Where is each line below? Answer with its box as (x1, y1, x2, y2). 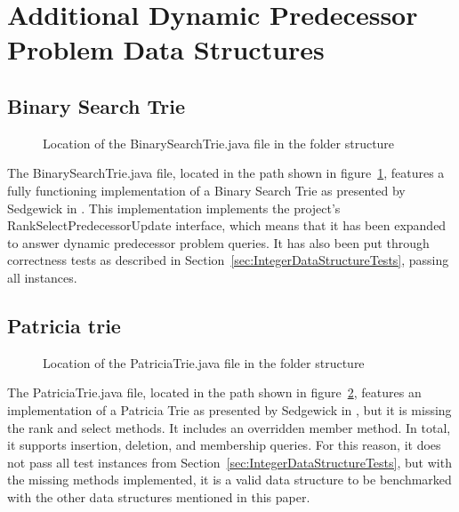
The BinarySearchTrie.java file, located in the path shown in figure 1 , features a (7, 164, 445, 182)
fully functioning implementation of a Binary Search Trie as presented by (7, 180, 406, 199)
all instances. (7, 268, 77, 286)
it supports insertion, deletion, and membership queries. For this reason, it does (7, 436, 441, 454)
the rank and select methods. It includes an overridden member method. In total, (7, 418, 451, 436)
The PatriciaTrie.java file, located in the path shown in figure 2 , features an (7, 383, 422, 402)
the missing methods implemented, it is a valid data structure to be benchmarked (7, 470, 452, 489)
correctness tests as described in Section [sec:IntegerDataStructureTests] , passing (7, 251, 449, 269)
